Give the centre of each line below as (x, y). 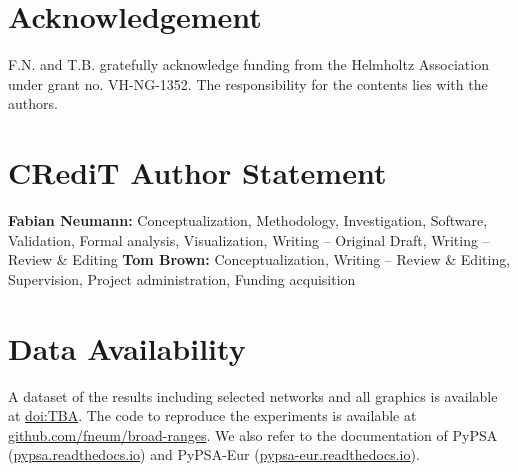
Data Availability (127, 347)
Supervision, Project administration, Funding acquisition (182, 278)
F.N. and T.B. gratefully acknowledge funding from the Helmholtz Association (248, 64)
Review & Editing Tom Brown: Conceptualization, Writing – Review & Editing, (259, 259)
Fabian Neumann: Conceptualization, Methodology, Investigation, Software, (248, 220)
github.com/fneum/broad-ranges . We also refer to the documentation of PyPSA (253, 434)
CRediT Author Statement (197, 172)
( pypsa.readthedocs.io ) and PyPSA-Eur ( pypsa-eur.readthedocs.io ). (214, 454)
